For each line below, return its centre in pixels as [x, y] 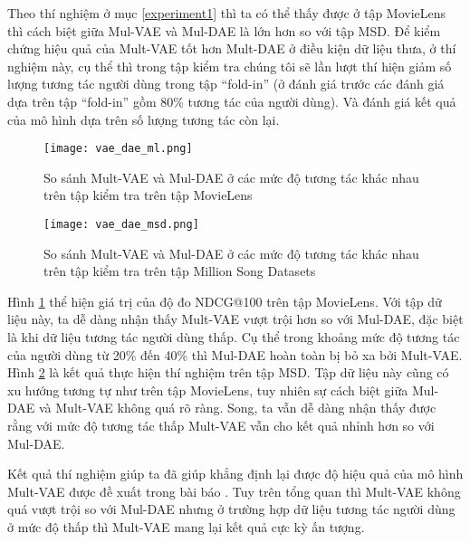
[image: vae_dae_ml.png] [118, 149]
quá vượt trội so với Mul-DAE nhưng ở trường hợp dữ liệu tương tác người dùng [231, 509]
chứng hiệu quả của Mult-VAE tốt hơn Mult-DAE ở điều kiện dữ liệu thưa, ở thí [232, 48]
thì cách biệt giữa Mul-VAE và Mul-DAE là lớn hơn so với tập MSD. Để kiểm [224, 30]
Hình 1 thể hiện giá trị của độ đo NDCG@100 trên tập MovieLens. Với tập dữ [225, 301]
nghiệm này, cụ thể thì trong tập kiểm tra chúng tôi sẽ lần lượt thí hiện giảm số [230, 66]
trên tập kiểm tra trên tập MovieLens [148, 195]
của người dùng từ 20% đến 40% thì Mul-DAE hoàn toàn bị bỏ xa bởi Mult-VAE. [235, 354]
